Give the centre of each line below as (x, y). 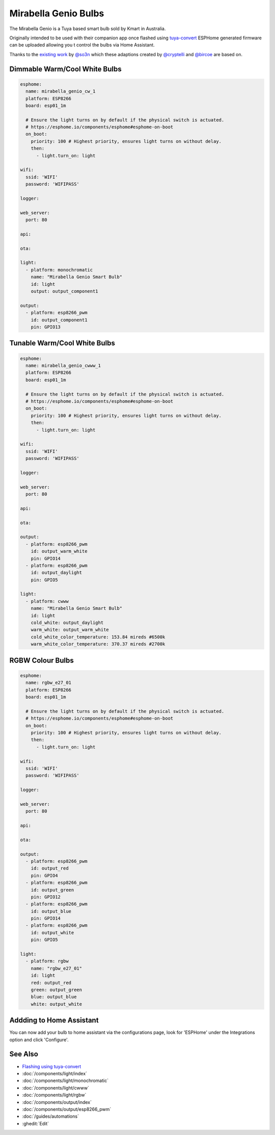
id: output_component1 (59, 320)
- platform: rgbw (47, 961)
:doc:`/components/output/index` (57, 1102)
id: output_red (50, 868)
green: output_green (57, 990)
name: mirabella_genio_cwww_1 (63, 365)
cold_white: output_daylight (67, 623)
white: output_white (57, 1004)
